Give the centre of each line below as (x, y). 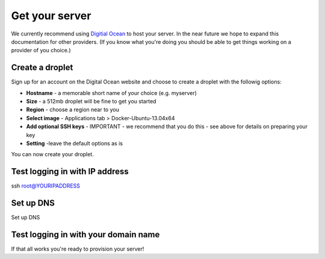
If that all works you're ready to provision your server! (78, 249)
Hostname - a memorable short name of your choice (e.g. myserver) (111, 93)
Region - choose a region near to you (73, 110)
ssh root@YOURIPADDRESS (46, 186)
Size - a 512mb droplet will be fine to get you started (91, 102)
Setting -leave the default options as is (75, 143)
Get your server (51, 16)
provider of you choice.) (41, 50)
